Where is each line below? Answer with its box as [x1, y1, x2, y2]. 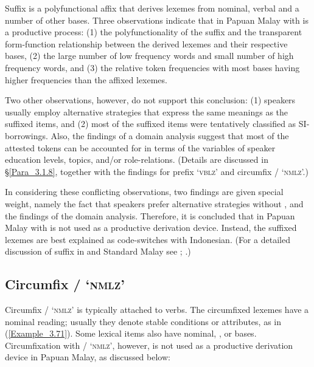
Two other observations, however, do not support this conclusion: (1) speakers [5, 94, 296, 106]
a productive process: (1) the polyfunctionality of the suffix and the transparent [5, 26, 302, 38]
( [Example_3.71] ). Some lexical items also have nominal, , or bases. [5, 327, 257, 340]
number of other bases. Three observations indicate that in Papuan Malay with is [5, 13, 309, 26]
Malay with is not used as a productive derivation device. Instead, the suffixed [5, 221, 297, 234]
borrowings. [5, 129, 48, 142]
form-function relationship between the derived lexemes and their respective [5, 37, 288, 50]
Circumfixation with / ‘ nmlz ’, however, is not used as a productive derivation [5, 338, 293, 351]
